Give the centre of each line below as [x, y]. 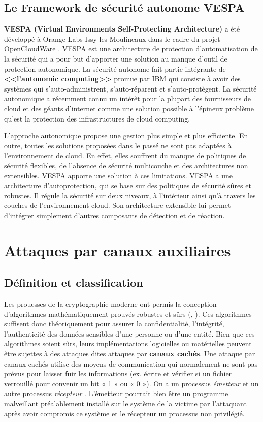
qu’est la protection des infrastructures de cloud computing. [97, 118]
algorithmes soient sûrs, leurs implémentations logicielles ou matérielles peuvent [128, 343]
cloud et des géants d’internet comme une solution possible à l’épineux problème [129, 108]
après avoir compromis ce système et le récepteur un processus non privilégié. [124, 413]
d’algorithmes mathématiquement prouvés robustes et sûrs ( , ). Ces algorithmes [128, 313]
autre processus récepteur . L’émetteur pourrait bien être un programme [116, 393]
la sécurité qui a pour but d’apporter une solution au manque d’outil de [116, 58]
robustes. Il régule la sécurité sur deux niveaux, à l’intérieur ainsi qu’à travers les [130, 195]
